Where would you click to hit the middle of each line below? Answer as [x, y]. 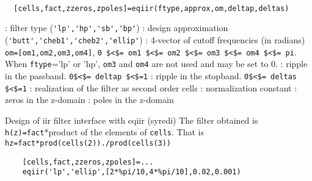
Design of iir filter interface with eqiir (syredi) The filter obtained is [132, 120]
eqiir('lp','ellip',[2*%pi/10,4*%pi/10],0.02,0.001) [132, 172]
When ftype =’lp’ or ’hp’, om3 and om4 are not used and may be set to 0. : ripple [156, 64]
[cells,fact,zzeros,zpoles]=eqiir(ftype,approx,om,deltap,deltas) [151, 8]
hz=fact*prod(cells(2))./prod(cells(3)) [88, 144]
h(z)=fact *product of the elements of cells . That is [104, 132]
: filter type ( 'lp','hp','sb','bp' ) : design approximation [117, 28]
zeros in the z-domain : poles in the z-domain [89, 100]
